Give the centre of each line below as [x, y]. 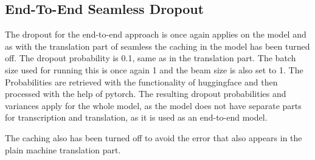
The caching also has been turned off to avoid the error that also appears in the [154, 137]
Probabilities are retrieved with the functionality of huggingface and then [141, 82]
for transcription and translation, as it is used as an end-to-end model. [136, 117]
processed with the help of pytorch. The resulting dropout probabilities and [146, 94]
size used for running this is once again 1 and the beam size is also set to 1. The [154, 69]
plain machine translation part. [63, 149]
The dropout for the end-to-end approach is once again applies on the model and [156, 34]
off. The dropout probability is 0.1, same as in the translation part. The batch [151, 58]
